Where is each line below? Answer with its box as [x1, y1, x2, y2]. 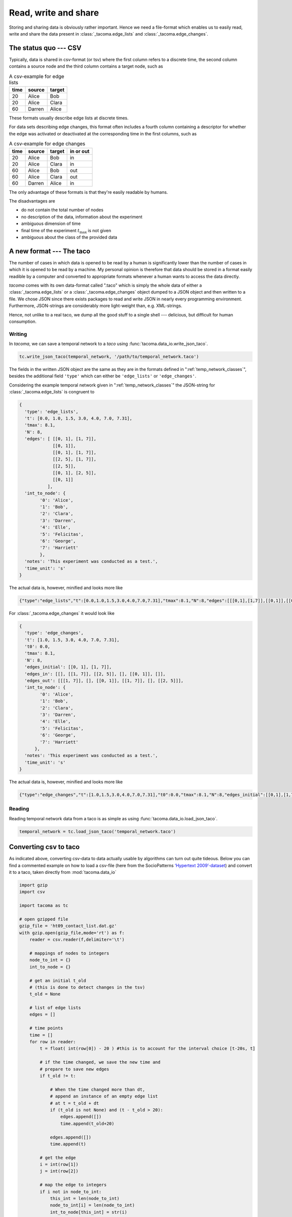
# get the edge [39, 1155, 76, 1161]
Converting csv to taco [9, 843, 80, 851]
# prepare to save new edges [39, 1066, 109, 1072]
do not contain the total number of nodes [21, 207, 104, 213]
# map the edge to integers [39, 1182, 107, 1188]
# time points [29, 1025, 63, 1031]
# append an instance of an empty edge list [50, 1093, 158, 1099]
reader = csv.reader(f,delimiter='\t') [29, 937, 125, 942]
